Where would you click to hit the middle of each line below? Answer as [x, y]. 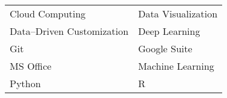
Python [25, 83]
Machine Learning [176, 66]
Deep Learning [169, 31]
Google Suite [165, 48]
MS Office [31, 66]
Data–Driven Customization [69, 31]
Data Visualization [178, 14]
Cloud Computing [48, 14]
